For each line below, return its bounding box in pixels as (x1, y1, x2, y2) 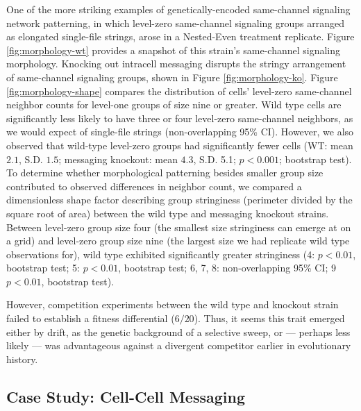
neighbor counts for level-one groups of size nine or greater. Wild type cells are (6, 97, 342, 112)
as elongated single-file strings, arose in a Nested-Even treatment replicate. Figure (6, 29, 355, 44)
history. (6, 351, 38, 366)
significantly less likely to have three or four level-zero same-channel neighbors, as (6, 110, 353, 125)
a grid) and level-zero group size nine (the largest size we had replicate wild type (6, 233, 350, 248)
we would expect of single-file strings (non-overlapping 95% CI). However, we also (6, 124, 354, 139)
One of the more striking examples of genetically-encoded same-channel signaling (6, 2, 351, 16)
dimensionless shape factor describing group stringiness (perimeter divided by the (6, 192, 353, 207)
